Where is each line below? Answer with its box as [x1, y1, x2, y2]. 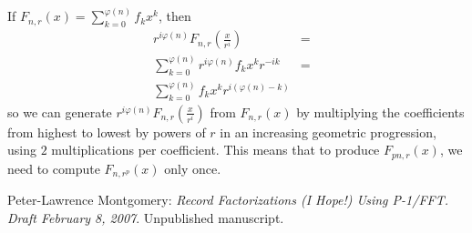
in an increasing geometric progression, [220, 122, 436, 141]
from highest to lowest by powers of [7, 122, 206, 141]
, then [158, 6, 191, 25]
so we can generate [7, 102, 112, 121]
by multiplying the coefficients [296, 102, 465, 121]
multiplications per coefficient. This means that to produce [51, 140, 380, 159]
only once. [164, 158, 221, 177]
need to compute [7, 158, 100, 177]
